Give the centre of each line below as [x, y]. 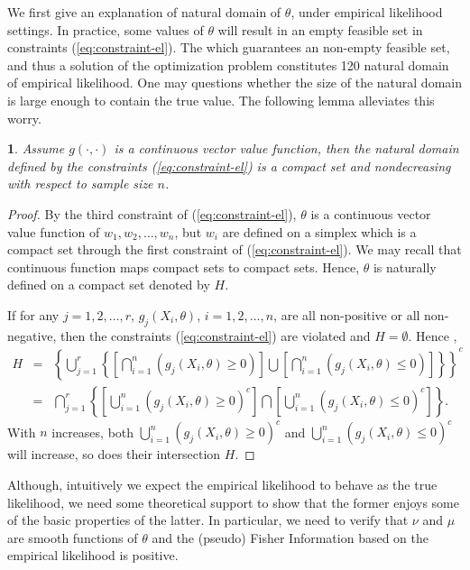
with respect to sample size [80, 184]
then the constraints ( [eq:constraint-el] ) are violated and [216, 335]
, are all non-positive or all [347, 314]
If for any [33, 314]
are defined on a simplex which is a [319, 231]
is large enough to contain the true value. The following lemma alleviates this [221, 100]
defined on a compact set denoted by [109, 285]
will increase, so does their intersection [114, 454]
